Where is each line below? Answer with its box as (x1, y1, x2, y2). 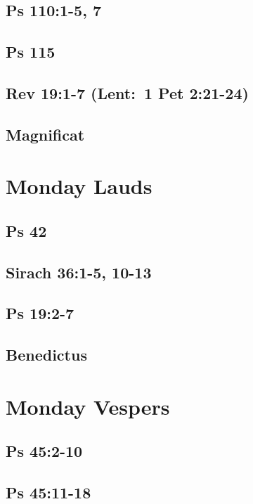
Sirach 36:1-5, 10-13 (6, 261, 152, 283)
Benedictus (6, 344, 87, 366)
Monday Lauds (6, 172, 153, 200)
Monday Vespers (6, 392, 170, 420)
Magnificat (6, 123, 85, 145)
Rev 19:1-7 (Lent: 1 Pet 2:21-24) (6, 82, 249, 103)
